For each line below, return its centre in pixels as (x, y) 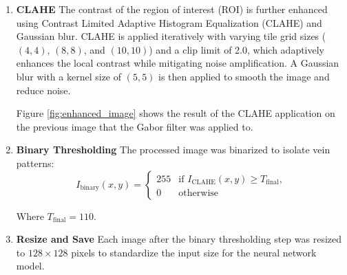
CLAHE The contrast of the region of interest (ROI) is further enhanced (172, 9)
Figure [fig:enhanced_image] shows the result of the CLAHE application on (176, 113)
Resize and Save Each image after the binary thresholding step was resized (179, 239)
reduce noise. (43, 90)
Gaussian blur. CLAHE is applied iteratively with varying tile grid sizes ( (171, 36)
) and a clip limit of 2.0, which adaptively (237, 49)
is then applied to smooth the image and (244, 76)
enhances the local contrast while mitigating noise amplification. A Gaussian (178, 63)
